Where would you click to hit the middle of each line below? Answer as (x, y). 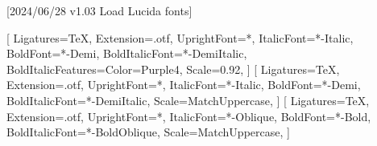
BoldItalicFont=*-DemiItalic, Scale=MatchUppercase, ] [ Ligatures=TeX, (188, 100)
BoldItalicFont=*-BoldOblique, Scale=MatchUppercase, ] (148, 132)
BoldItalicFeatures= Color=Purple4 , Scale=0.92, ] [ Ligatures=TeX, (173, 69)
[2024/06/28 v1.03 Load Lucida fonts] (99, 10)
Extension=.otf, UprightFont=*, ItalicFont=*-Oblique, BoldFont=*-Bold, (189, 116)
